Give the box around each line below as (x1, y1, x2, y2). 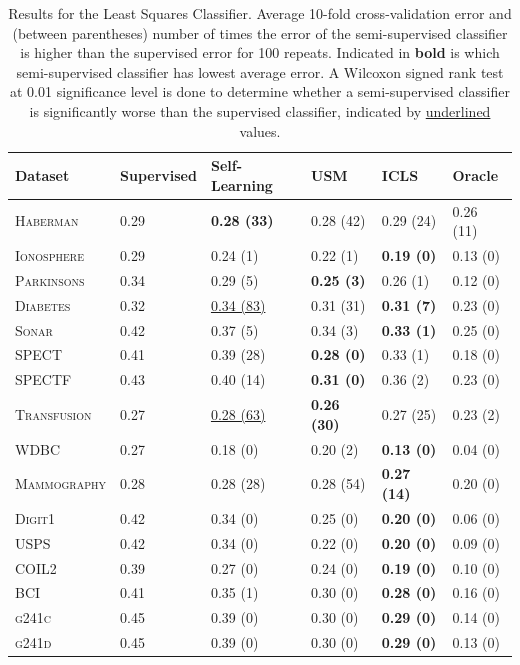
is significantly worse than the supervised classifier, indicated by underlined (29, 100, 491, 121)
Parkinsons (15, 269, 85, 290)
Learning (210, 174, 273, 195)
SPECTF (15, 369, 72, 390)
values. (239, 120, 281, 141)
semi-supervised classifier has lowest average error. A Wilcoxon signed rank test (16, 61, 504, 82)
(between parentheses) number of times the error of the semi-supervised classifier (12, 22, 508, 43)
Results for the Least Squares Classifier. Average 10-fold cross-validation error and (8, 3, 512, 23)
